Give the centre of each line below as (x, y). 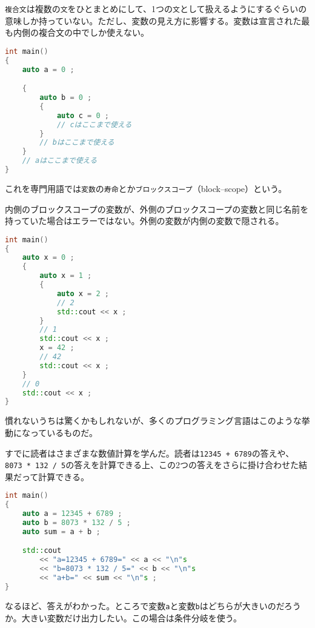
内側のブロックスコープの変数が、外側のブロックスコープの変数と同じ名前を (157, 209)
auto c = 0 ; (83, 115)
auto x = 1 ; (66, 276)
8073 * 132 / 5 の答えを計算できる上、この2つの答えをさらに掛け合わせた (152, 465)
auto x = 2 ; (83, 293)
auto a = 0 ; (48, 69)
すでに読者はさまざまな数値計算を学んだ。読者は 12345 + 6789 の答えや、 (150, 453)
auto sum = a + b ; (61, 531)
